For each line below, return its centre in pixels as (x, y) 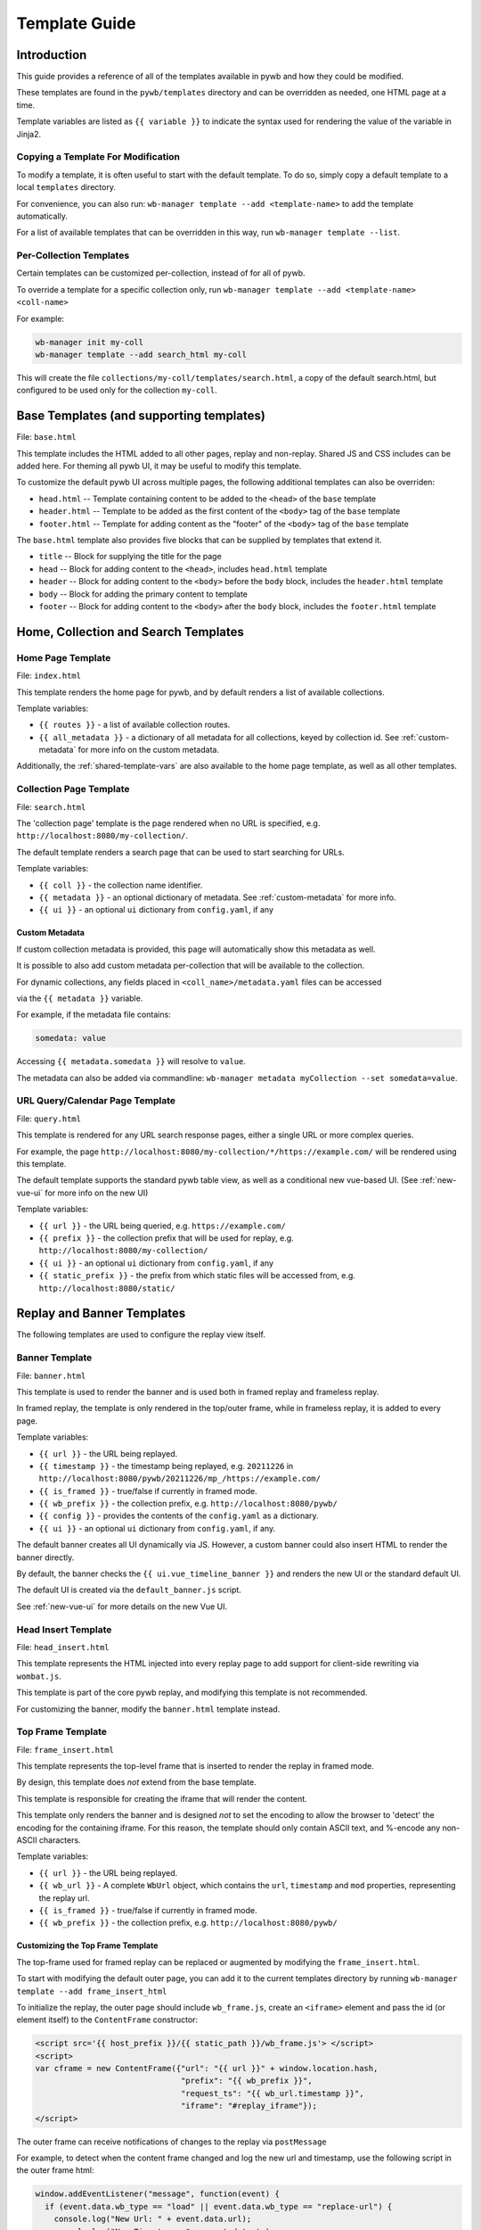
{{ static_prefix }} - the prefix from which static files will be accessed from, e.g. (197, 1276)
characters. (60, 1840)
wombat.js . (39, 1676)
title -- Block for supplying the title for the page (130, 557)
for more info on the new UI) (97, 1193)
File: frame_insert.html (65, 1749)
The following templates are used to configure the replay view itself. (141, 1334)
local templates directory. (66, 187)
